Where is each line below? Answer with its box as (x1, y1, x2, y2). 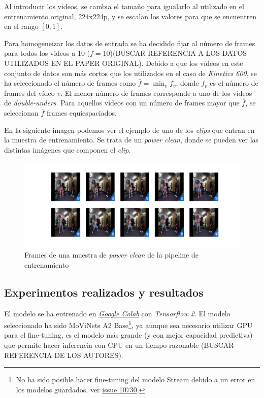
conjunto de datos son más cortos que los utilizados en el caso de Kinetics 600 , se (4, 67, 257, 78)
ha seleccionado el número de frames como (4, 78, 136, 88)
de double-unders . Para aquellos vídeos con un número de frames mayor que (4, 97, 240, 108)
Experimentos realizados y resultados (4, 284, 204, 300)
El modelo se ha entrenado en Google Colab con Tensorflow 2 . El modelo (4, 308, 230, 318)
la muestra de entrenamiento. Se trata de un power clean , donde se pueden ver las (4, 134, 259, 145)
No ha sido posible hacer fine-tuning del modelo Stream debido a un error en (16, 374, 255, 385)
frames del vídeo (4, 87, 55, 98)
